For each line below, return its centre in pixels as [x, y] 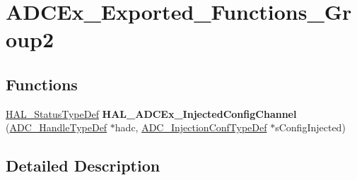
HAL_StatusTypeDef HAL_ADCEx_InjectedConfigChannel [151, 113]
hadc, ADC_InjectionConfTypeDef [191, 127]
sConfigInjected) [310, 127]
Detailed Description [83, 166]
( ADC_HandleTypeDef [57, 127]
